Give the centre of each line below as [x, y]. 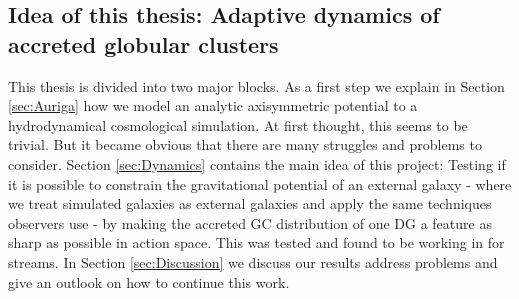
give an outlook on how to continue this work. [149, 281]
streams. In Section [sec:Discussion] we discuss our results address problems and [253, 261]
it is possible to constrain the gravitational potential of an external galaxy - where [260, 183]
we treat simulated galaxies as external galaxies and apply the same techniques [250, 203]
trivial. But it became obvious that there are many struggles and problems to [245, 144]
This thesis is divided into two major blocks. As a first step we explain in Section [256, 85]
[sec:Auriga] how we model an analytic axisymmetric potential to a [213, 105]
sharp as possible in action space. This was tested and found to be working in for [256, 242]
